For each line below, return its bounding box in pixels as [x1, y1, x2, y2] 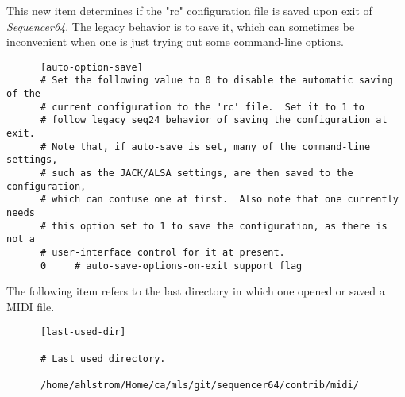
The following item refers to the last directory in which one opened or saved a [6, 283, 385, 299]
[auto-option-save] [40, 61, 143, 73]
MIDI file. [6, 298, 55, 314]
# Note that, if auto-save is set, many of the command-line [40, 141, 371, 152]
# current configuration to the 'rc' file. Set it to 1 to [40, 101, 365, 113]
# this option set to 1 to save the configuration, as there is [40, 220, 388, 232]
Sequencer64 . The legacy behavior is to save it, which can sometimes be [6, 17, 355, 34]
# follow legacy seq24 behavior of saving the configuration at [40, 114, 388, 126]
